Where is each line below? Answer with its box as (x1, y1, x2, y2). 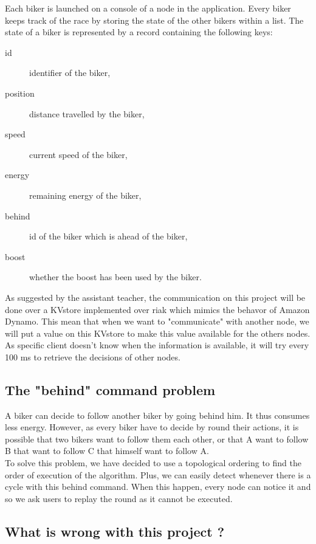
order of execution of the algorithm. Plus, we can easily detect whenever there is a (5, 468, 311, 481)
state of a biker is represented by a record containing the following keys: (5, 26, 273, 38)
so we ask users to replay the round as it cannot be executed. (5, 492, 233, 504)
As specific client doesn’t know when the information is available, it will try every (5, 339, 309, 351)
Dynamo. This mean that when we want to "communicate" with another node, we (5, 315, 309, 328)
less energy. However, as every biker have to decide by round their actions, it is (5, 421, 299, 433)
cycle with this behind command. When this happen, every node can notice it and (5, 480, 311, 493)
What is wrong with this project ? (5, 522, 225, 540)
